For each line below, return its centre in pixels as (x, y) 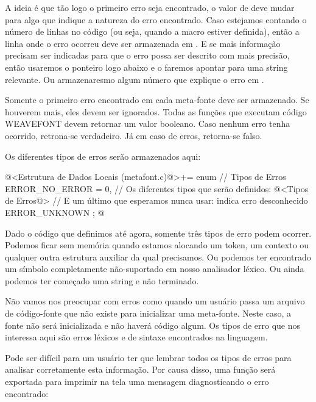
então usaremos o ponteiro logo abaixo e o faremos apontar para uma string (146, 67)
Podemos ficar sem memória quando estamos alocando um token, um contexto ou (157, 245)
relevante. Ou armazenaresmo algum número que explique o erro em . (135, 79)
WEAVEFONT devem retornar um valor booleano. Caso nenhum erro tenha (148, 124)
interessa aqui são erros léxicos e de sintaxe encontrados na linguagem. (136, 337)
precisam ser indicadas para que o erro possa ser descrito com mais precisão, (147, 55)
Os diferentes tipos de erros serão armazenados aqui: (103, 156)
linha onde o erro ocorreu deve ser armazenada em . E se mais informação (143, 43)
